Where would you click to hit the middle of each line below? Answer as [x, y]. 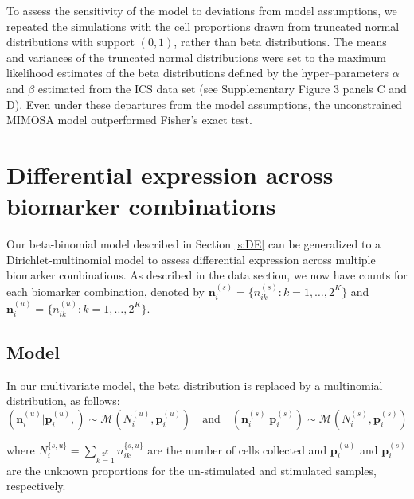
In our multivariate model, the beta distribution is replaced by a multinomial [195, 385]
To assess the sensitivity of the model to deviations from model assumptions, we [202, 10]
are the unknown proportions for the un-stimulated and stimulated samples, [191, 470]
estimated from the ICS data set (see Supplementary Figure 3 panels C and [222, 88]
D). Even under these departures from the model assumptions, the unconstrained [204, 104]
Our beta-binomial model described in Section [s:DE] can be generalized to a [194, 244]
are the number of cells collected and [237, 449]
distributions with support [70, 42]
